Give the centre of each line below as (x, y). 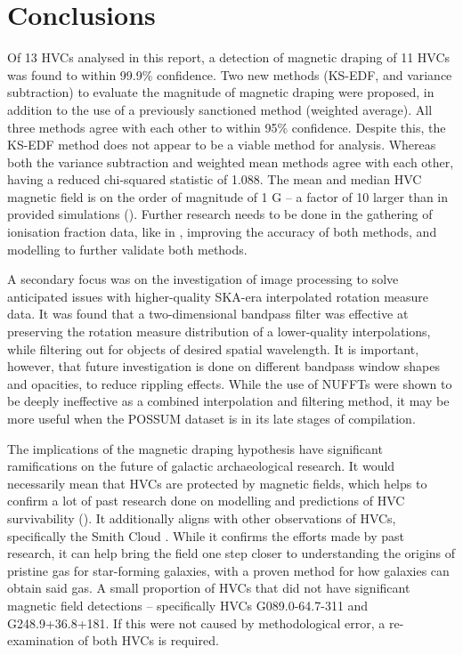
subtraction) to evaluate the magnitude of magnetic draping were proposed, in (221, 92)
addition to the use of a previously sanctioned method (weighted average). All (220, 109)
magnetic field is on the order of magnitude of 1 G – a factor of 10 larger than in (228, 196)
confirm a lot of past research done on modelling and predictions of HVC (206, 501)
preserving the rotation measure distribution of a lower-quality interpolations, (219, 332)
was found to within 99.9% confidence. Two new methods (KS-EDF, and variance (230, 74)
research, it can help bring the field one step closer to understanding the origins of (231, 553)
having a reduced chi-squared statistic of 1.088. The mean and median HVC (215, 179)
